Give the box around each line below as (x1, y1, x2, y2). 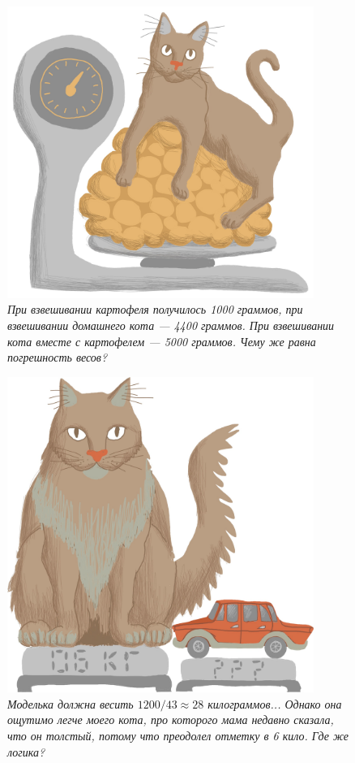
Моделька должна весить (7, 695, 134, 712)
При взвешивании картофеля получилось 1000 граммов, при (7, 301, 303, 318)
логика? (7, 743, 45, 760)
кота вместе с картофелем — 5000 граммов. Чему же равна (7, 332, 316, 349)
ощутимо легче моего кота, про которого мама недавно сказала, (7, 711, 334, 728)
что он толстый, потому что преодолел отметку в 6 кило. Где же (7, 727, 349, 744)
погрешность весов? (7, 349, 108, 366)
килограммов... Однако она (207, 695, 342, 712)
